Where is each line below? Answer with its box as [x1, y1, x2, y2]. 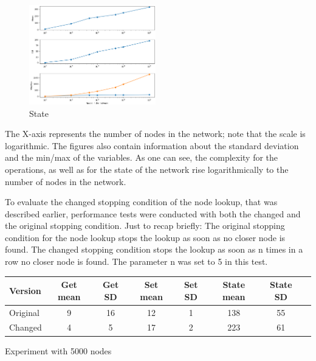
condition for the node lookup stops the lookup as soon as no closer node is [5, 231, 286, 244]
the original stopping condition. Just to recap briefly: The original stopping [5, 219, 285, 232]
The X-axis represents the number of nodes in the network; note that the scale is [5, 127, 306, 140]
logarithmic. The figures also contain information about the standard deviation [5, 139, 299, 152]
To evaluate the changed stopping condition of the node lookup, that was [5, 195, 278, 208]
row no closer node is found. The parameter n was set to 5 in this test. [5, 255, 268, 268]
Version [9, 284, 41, 296]
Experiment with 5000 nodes [5, 344, 112, 357]
